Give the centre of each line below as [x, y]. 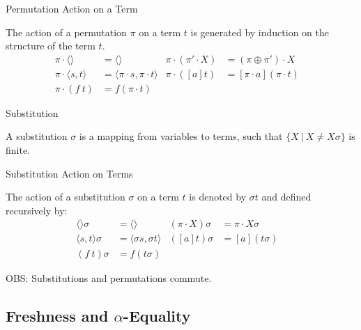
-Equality [157, 315]
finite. [18, 150]
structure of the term [51, 46]
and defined [286, 197]
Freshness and [57, 315]
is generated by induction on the [260, 32]
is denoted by [218, 197]
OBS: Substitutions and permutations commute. [109, 277]
